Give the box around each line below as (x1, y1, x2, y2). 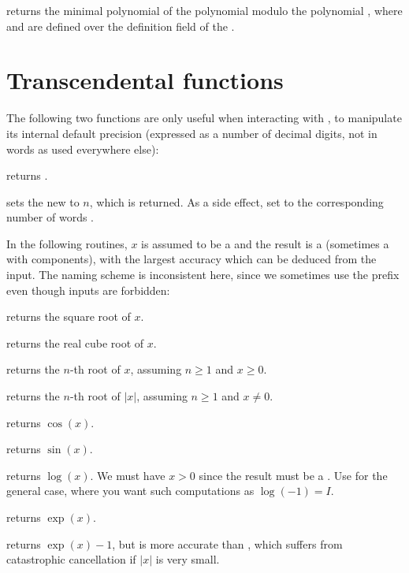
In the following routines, (6, 235, 128, 251)
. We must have (90, 467, 165, 483)
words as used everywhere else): (6, 140, 159, 157)
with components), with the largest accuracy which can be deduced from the (6, 251, 377, 267)
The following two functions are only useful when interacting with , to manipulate (6, 110, 402, 126)
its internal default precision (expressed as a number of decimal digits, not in (6, 125, 377, 141)
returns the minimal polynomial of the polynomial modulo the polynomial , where (6, 2, 403, 18)
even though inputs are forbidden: (6, 281, 170, 298)
